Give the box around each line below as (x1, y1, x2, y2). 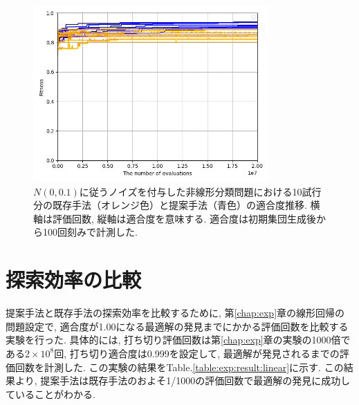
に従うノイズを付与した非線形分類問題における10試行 (79, 184, 322, 198)
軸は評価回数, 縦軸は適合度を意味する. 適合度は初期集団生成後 (33, 211, 317, 225)
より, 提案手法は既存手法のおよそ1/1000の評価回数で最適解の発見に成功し (15, 373, 351, 388)
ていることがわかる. (6, 386, 95, 401)
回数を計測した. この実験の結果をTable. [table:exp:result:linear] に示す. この (15, 359, 344, 374)
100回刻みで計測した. (42, 225, 138, 239)
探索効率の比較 (6, 265, 142, 294)
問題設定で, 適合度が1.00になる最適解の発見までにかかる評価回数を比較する (6, 319, 349, 333)
